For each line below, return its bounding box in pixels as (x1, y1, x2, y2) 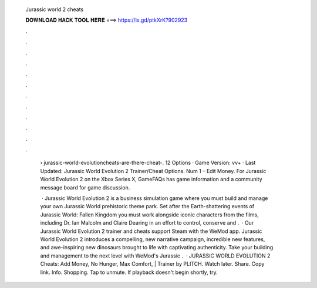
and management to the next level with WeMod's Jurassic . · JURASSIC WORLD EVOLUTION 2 (40, 252, 271, 259)
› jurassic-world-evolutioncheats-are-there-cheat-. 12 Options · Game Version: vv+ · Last (40, 159, 256, 167)
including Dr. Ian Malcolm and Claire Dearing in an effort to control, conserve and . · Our (40, 219, 254, 226)
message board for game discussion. (40, 184, 130, 191)
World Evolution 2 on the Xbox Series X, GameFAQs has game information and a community (40, 176, 262, 183)
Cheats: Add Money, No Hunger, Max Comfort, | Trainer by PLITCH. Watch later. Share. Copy (40, 260, 265, 267)
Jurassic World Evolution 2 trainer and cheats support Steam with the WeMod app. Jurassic (40, 228, 262, 235)
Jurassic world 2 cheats (25, 6, 84, 13)
